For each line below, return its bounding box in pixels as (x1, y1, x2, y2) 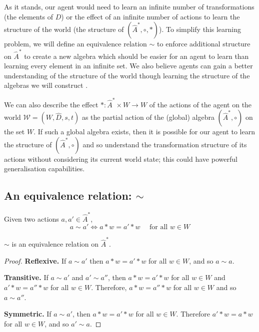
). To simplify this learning (159, 24, 241, 34)
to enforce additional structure (157, 38, 250, 49)
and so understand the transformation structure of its (82, 139, 247, 149)
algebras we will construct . (4, 80, 88, 90)
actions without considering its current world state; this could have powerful (4, 153, 237, 164)
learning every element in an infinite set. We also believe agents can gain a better (4, 60, 253, 71)
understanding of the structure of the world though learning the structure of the (4, 70, 250, 80)
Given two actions (4, 213, 59, 224)
